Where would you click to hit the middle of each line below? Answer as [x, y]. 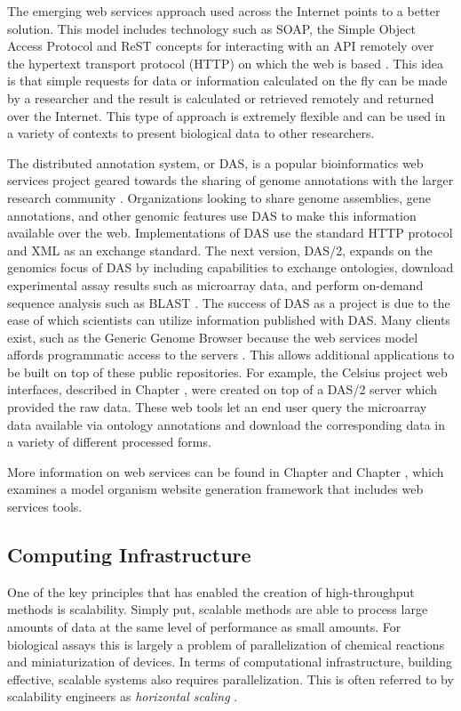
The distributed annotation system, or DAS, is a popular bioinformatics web [215, 162]
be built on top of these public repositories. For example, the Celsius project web [227, 372]
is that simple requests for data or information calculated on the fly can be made [227, 81]
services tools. [45, 507]
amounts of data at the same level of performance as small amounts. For [204, 627]
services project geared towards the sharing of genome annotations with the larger [230, 180]
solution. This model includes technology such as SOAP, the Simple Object [211, 28]
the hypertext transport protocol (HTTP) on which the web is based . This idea [226, 63]
